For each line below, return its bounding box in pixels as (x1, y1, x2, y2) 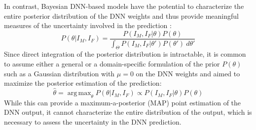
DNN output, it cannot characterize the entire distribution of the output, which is (4, 107, 252, 117)
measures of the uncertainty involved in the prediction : (4, 20, 172, 31)
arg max (67, 90, 91, 97)
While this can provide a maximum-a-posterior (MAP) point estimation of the (4, 97, 241, 107)
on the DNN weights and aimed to (136, 68, 240, 78)
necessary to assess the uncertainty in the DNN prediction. (4, 117, 182, 127)
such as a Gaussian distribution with (4, 68, 115, 78)
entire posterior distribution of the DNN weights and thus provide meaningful (4, 10, 239, 21)
